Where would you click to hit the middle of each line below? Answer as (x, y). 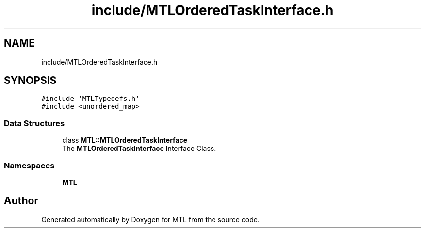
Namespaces (29, 165)
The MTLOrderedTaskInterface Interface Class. (139, 149)
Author (21, 201)
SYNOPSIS (30, 81)
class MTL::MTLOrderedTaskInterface (125, 140)
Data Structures (34, 123)
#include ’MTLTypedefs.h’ (90, 99)
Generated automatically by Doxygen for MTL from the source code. (150, 219)
